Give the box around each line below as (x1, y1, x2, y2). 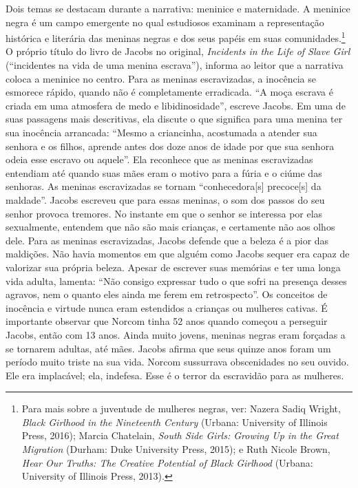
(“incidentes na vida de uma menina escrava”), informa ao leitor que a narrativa (6, 58, 344, 72)
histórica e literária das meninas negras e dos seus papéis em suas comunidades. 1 (6, 29, 346, 45)
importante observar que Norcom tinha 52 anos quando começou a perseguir (6, 314, 328, 328)
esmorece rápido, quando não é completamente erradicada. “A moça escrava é (6, 85, 333, 99)
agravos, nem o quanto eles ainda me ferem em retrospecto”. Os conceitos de (6, 287, 328, 301)
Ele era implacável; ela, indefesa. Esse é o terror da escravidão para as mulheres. (6, 368, 344, 382)
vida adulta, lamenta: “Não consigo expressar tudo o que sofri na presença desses (6, 273, 347, 288)
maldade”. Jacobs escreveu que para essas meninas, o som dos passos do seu (6, 192, 325, 206)
